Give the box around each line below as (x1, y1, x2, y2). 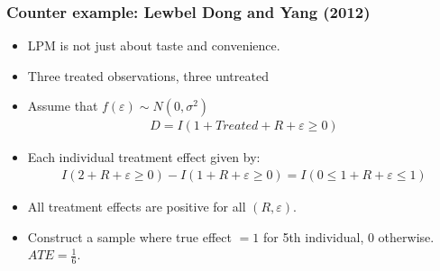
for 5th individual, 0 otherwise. (262, 227, 435, 246)
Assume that (27, 96, 98, 115)
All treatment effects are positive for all (27, 197, 246, 216)
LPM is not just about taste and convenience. (27, 36, 280, 55)
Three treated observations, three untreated (27, 66, 269, 85)
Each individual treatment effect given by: (27, 148, 261, 167)
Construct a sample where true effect (27, 227, 232, 246)
